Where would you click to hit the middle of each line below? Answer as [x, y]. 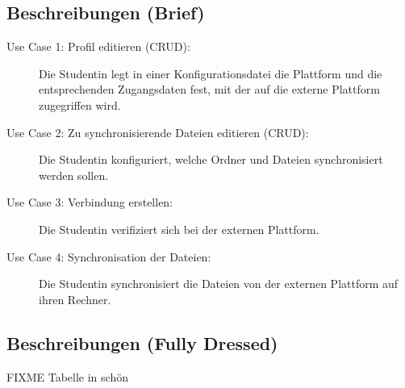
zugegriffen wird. [80, 104]
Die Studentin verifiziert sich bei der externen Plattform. [179, 229]
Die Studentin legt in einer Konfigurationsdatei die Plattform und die [211, 73]
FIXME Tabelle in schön [67, 376]
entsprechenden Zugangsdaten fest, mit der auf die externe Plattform [209, 89]
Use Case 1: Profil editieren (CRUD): [98, 46]
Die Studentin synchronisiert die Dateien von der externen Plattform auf [219, 284]
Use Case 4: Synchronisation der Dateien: [109, 256]
